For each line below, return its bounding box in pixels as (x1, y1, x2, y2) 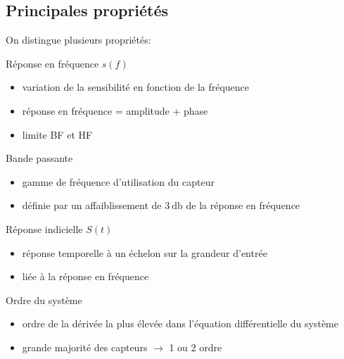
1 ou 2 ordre (169, 339, 222, 354)
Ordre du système (6, 292, 82, 307)
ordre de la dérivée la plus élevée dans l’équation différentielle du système (22, 316, 338, 331)
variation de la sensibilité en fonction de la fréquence (22, 80, 250, 94)
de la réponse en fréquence (186, 198, 300, 213)
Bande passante (6, 151, 73, 165)
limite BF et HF (22, 127, 93, 141)
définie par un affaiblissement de (22, 198, 162, 213)
